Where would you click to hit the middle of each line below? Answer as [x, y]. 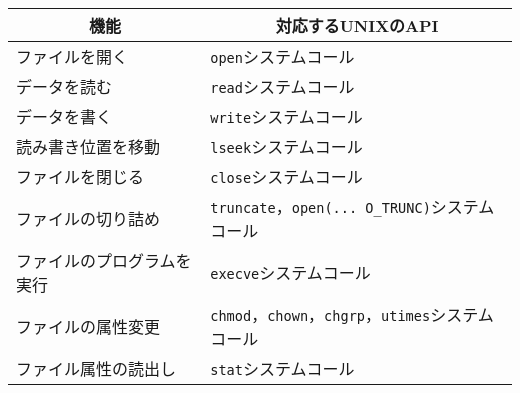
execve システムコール [290, 272]
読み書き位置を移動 [88, 146]
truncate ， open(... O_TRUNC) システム [352, 206]
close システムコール [286, 176]
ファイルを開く [72, 56]
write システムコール [286, 116]
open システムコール [282, 56]
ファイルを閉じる [80, 176]
